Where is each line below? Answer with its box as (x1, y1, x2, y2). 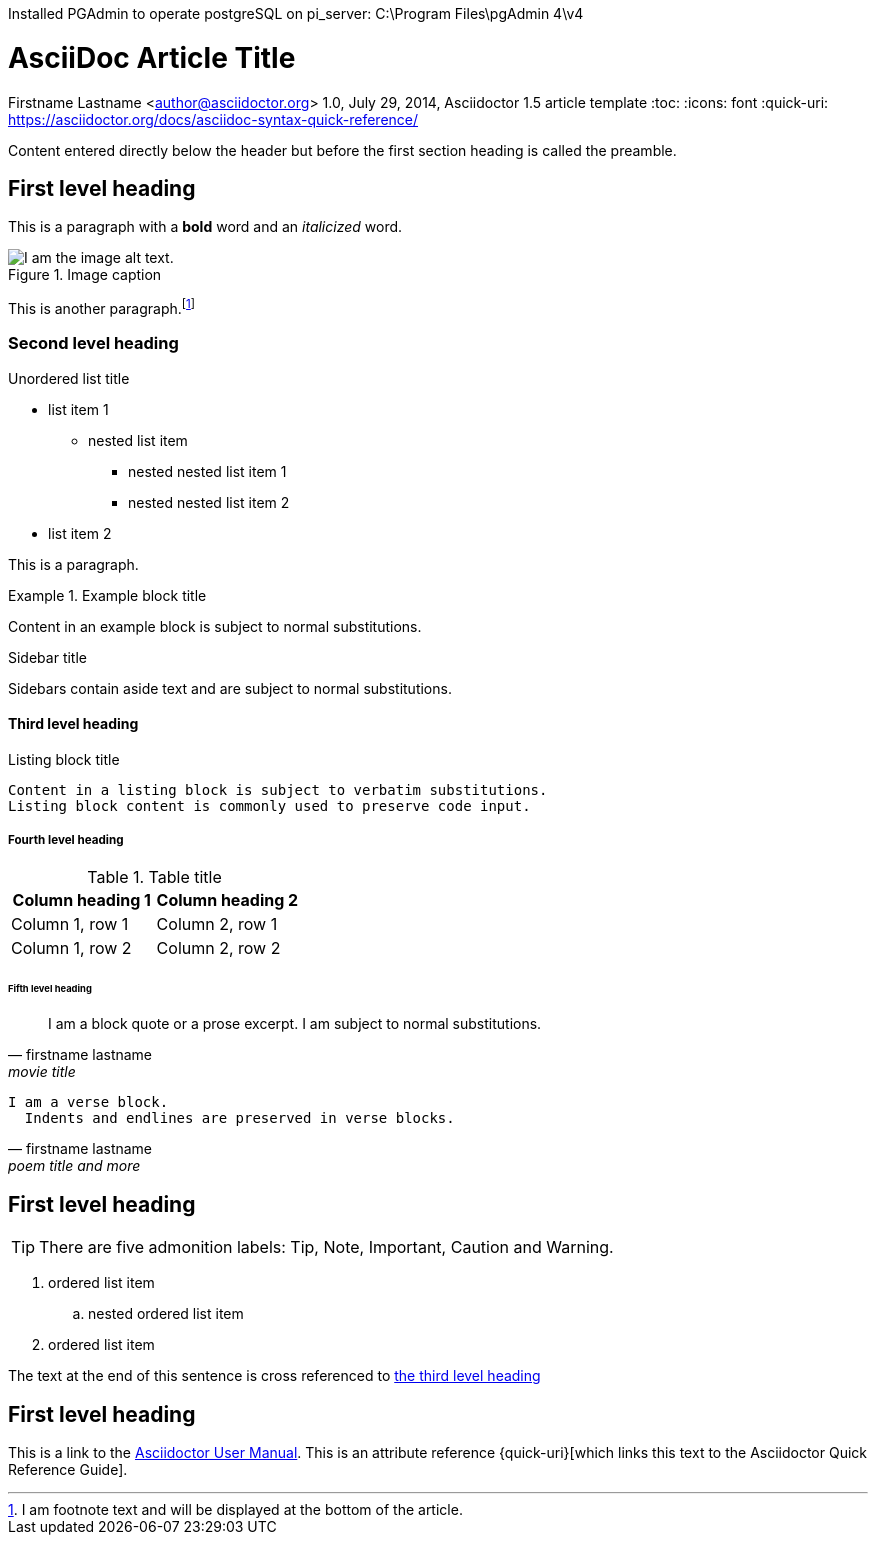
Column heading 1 (12, 889, 151, 910)
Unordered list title (8, 369, 130, 387)
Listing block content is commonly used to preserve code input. (8, 797, 531, 814)
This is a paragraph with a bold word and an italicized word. (8, 218, 403, 236)
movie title (8, 1063, 76, 1081)
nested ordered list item (88, 1305, 244, 1323)
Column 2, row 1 (156, 913, 278, 934)
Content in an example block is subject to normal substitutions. (8, 617, 422, 635)
